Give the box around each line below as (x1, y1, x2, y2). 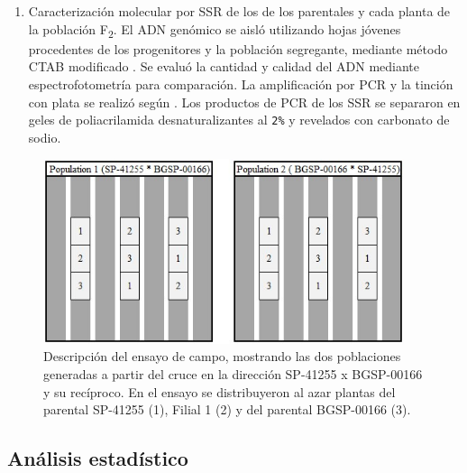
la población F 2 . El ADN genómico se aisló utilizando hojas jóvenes (28, 19, 401, 41)
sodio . (28, 127, 61, 146)
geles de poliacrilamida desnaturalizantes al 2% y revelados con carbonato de (28, 110, 450, 129)
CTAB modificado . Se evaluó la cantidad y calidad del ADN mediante (28, 57, 420, 76)
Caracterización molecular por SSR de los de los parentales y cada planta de (28, 2, 451, 20)
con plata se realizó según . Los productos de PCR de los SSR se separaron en (28, 92, 461, 111)
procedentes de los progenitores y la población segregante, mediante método (28, 39, 448, 58)
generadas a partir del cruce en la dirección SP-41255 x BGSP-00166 (43, 365, 423, 384)
